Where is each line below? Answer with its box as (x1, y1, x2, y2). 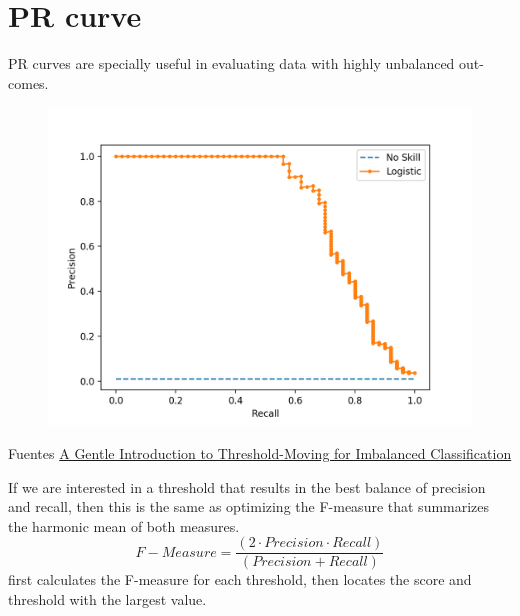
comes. (8, 72, 49, 93)
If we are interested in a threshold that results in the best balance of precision (8, 476, 486, 497)
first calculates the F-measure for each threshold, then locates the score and (8, 569, 472, 590)
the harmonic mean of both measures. (8, 515, 240, 536)
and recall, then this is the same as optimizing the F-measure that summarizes (8, 496, 490, 517)
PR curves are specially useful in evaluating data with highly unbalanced (8, 53, 455, 74)
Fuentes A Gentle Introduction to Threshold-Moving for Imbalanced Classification (8, 442, 512, 463)
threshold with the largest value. (8, 588, 207, 609)
